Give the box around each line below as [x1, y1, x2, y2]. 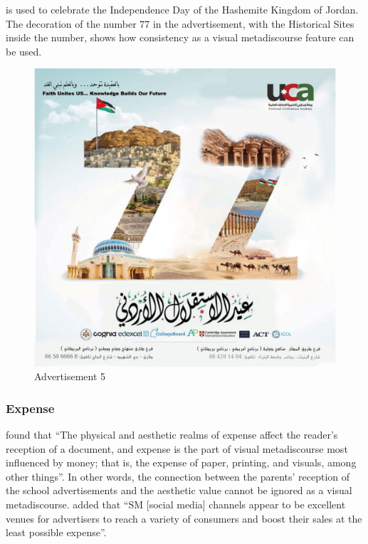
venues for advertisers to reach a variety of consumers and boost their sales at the [6, 511, 362, 525]
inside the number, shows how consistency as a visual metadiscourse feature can [6, 30, 354, 45]
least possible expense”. [6, 525, 107, 540]
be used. [6, 43, 42, 58]
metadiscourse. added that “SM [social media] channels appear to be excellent [6, 496, 346, 511]
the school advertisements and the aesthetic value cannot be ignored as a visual [6, 483, 352, 498]
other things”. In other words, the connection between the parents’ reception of [6, 469, 350, 483]
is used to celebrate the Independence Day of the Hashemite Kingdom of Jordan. [6, 2, 359, 16]
